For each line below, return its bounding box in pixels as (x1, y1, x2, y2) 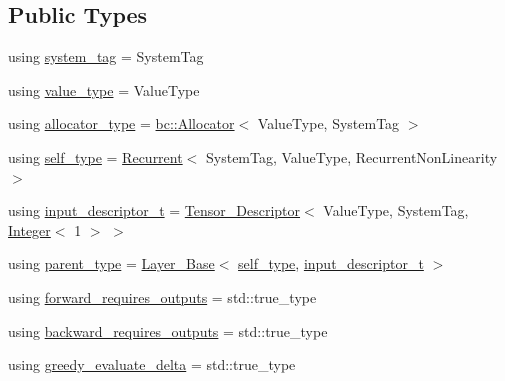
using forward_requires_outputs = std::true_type (8, 286, 317, 307)
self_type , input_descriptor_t (238, 253, 424, 274)
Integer (8, 219, 51, 240)
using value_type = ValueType (8, 79, 200, 100)
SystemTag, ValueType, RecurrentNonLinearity (205, 146, 498, 167)
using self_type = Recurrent (8, 146, 183, 167)
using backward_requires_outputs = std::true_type (8, 320, 328, 341)
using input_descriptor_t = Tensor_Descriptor (8, 200, 301, 221)
